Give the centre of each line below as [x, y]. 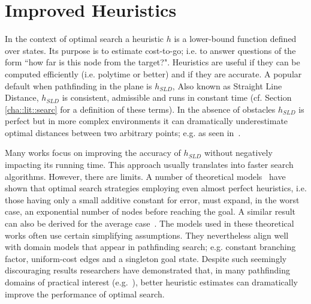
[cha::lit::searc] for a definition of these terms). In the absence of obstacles [140, 109]
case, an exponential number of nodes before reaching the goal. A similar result [150, 211]
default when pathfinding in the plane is [78, 85]
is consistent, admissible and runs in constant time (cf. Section [177, 97]
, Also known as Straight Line [227, 85]
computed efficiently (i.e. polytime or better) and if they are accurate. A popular [153, 73]
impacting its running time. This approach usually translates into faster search [149, 165]
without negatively [238, 153]
